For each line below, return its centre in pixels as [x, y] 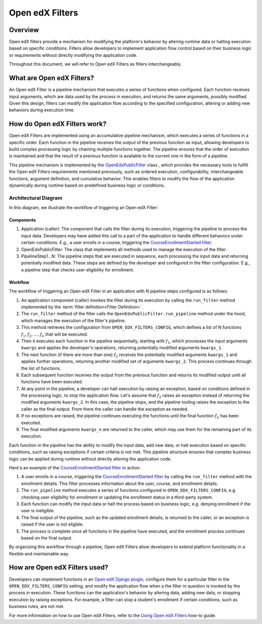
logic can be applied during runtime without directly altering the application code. [90, 459]
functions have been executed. [52, 382]
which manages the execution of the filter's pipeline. [74, 321]
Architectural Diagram [36, 198]
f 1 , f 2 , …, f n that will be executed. [55, 335]
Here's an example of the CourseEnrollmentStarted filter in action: [75, 467]
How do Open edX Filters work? [58, 124]
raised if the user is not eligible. [53, 524]
